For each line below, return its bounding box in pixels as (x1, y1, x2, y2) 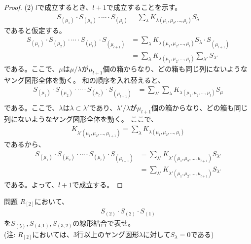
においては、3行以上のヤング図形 (32, 229, 139, 239)
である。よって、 (4, 179, 59, 190)
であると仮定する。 (4, 25, 66, 35)
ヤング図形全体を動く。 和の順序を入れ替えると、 (4, 74, 165, 85)
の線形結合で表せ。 (72, 217, 135, 228)
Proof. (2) (4, 2, 34, 12)
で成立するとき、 (37, 2, 93, 12)
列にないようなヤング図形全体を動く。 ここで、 (4, 114, 158, 124)
